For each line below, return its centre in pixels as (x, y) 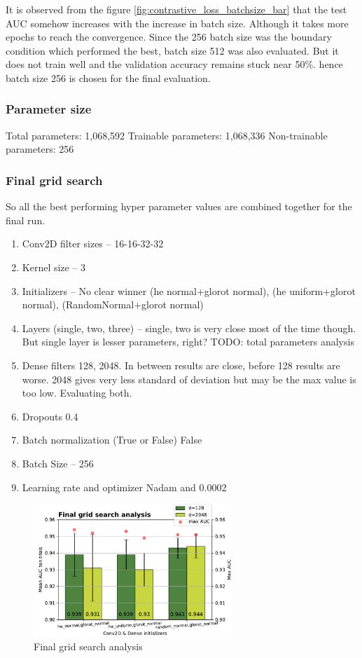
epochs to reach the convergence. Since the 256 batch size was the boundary (169, 37)
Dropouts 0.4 (50, 416)
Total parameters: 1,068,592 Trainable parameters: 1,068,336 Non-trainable (167, 135)
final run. (26, 220)
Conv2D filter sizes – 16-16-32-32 (93, 244)
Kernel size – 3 (54, 267)
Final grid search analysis (88, 646)
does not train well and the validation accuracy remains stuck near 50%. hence (174, 64)
